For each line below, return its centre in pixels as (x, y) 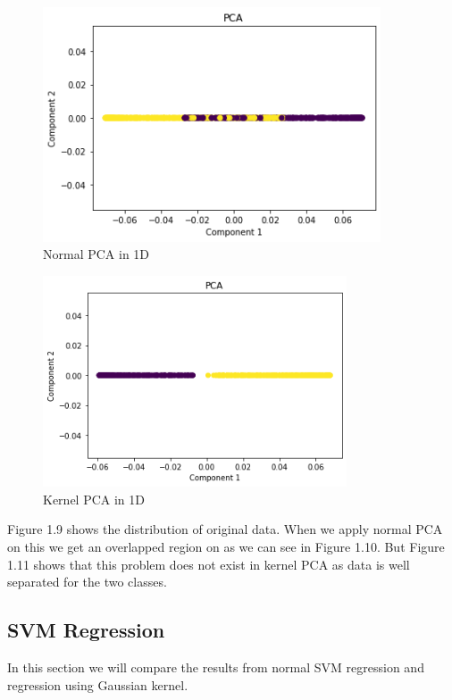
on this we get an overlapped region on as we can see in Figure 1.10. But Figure (226, 547)
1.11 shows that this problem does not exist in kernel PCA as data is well (209, 564)
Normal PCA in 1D (96, 254)
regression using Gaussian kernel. (98, 684)
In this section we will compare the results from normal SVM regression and (216, 667)
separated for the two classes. (87, 582)
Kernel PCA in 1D (94, 499)
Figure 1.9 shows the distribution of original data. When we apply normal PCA (225, 529)
